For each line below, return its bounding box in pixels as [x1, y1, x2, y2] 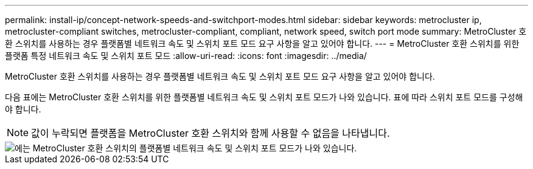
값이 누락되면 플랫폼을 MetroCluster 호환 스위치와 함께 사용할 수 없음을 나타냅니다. [31, 127, 390, 139]
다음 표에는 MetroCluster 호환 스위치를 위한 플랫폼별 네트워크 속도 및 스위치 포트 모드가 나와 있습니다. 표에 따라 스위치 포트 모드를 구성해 [5, 92, 523, 102]
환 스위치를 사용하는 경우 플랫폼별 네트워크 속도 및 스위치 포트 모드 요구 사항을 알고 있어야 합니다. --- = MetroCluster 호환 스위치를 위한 [5, 38, 520, 49]
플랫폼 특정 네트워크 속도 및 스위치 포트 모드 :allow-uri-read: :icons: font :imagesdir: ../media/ [5, 50, 367, 61]
